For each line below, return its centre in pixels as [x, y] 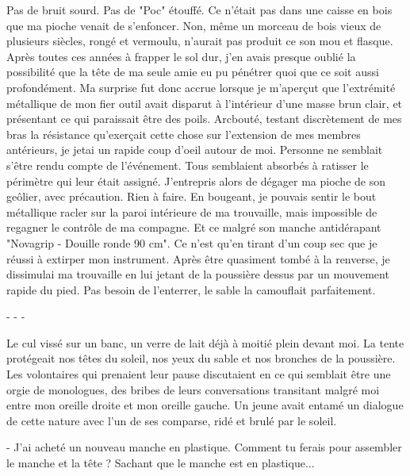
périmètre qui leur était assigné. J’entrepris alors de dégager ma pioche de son [196, 180]
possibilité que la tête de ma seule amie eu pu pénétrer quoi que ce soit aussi [193, 72]
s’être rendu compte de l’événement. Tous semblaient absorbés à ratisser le [188, 165]
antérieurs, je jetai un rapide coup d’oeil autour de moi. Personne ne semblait [195, 150]
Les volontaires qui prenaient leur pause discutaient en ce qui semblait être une [199, 374]
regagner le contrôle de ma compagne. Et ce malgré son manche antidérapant [194, 227]
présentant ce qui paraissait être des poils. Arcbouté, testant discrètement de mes [204, 119]
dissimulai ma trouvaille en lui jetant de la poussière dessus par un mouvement [198, 274]
